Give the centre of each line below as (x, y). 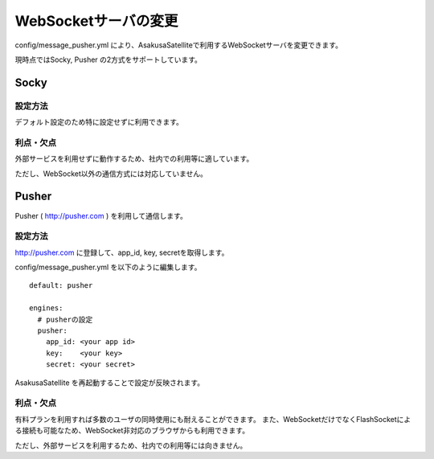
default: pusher (61, 286)
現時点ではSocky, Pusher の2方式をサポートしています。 (108, 59)
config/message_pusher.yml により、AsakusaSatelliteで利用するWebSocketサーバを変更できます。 (179, 45)
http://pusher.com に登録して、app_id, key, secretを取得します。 (122, 252)
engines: (46, 308)
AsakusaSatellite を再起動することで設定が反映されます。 (110, 383)
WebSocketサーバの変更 (96, 21)
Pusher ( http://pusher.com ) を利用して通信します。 (101, 215)
